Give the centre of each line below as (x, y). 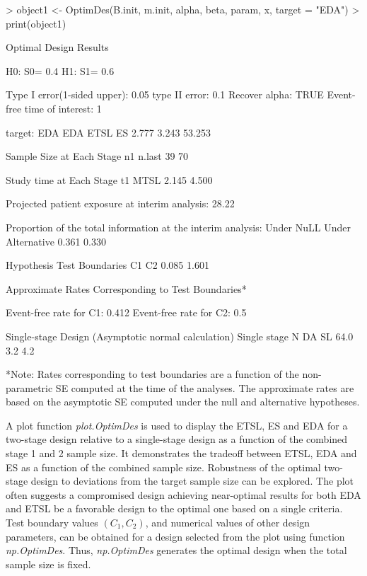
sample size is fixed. (48, 564)
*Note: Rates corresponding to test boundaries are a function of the (152, 374)
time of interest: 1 (63, 108)
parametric (29, 387)
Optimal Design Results (57, 47)
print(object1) (36, 23)
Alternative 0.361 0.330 (56, 241)
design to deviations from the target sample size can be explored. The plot (192, 481)
